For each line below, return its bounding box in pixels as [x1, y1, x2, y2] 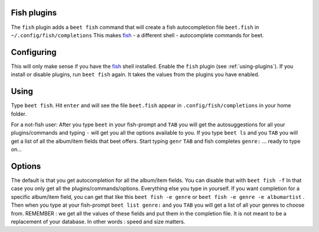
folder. [11, 110, 27, 117]
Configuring [11, 47, 57, 57]
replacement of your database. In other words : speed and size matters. [11, 218, 185, 225]
